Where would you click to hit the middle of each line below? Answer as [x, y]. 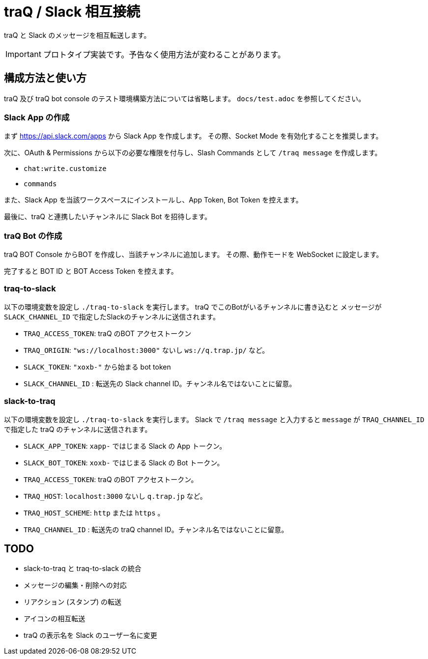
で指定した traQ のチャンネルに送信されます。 [78, 429]
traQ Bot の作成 [33, 236]
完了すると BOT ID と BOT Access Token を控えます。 [91, 271]
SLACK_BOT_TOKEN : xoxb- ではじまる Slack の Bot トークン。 [124, 462]
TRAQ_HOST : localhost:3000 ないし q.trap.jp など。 [115, 496]
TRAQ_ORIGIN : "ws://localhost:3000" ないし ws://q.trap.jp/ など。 [146, 350]
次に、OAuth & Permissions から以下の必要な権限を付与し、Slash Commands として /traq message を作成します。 [193, 153]
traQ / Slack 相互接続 [72, 12]
